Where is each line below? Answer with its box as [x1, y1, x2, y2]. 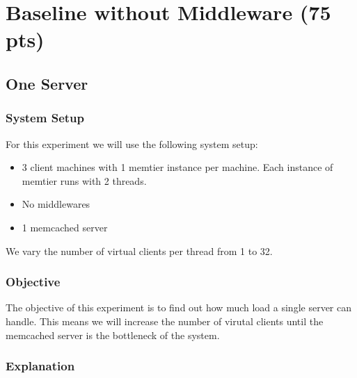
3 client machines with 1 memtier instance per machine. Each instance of [22, 160, 333, 174]
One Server [6, 72, 88, 94]
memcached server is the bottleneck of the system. [6, 327, 220, 342]
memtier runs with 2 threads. [22, 173, 147, 188]
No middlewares [22, 197, 90, 211]
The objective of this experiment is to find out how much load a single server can [6, 300, 351, 315]
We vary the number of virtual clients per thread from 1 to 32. [6, 243, 273, 258]
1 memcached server [22, 220, 108, 234]
